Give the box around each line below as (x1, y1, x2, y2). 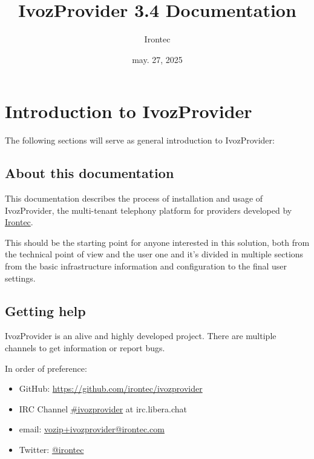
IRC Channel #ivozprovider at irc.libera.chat (19, 402, 188, 415)
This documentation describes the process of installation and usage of (5, 192, 263, 205)
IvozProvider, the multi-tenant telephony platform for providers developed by (5, 203, 292, 216)
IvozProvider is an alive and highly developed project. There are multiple (5, 329, 276, 342)
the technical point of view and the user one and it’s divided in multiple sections (5, 248, 304, 260)
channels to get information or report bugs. (5, 342, 165, 354)
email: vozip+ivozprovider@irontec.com (19, 423, 165, 435)
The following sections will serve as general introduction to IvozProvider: (5, 134, 275, 147)
